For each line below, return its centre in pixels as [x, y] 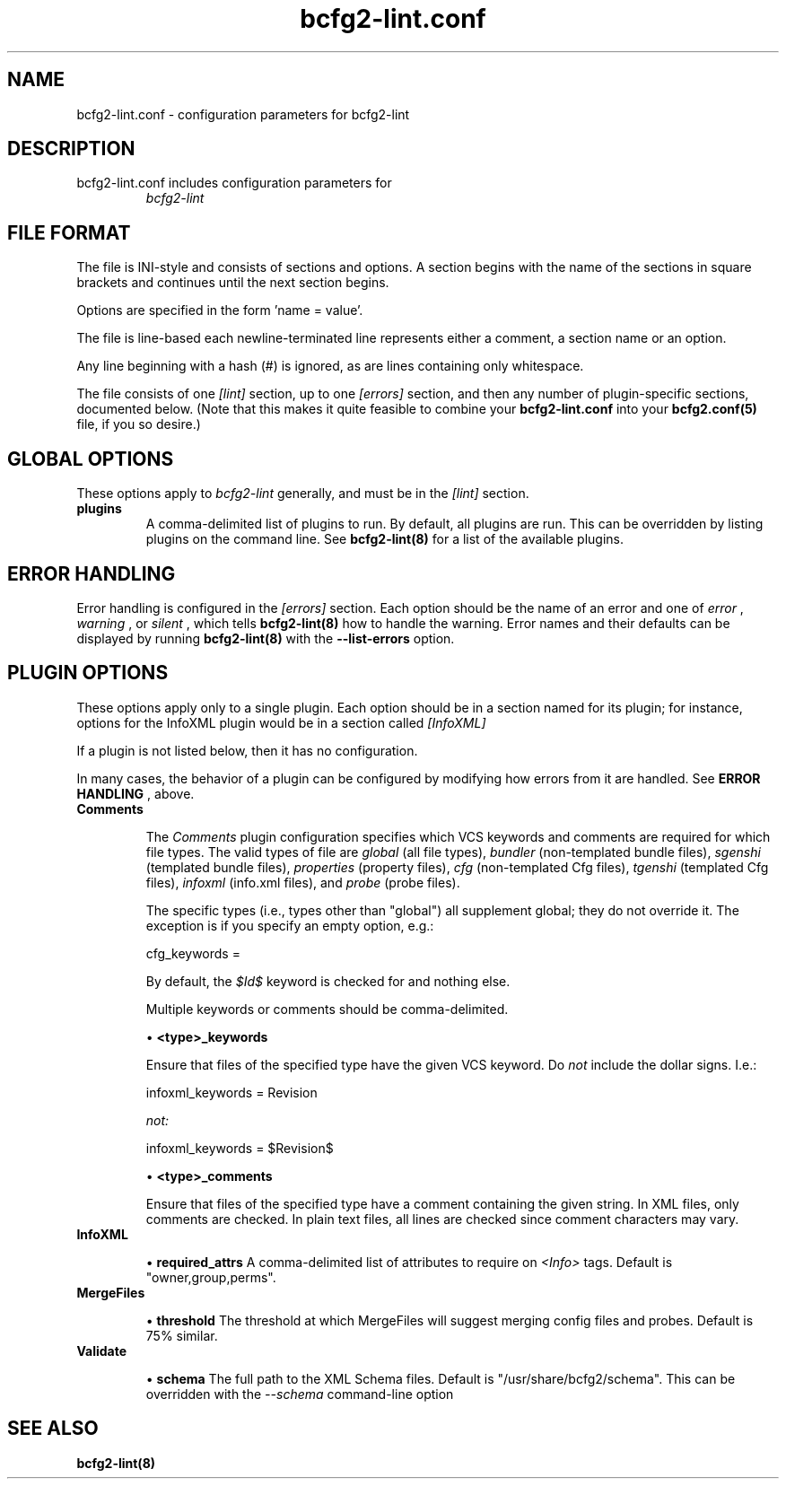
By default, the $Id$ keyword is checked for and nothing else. [328, 981]
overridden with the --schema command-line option [300, 1394]
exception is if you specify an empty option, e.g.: [290, 925]
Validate [102, 1351]
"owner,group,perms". [211, 1277]
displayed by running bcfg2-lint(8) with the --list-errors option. [266, 638]
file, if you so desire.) [139, 424]
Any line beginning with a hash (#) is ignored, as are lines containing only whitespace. [330, 366]
